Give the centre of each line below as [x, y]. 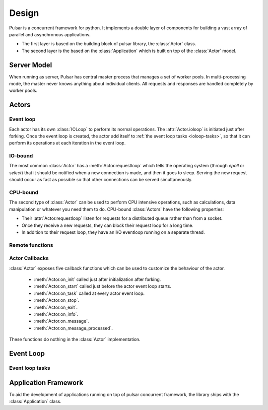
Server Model [31, 65]
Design [24, 13]
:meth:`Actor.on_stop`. [57, 300]
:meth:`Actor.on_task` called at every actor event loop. [89, 293]
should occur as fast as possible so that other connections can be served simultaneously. [101, 180]
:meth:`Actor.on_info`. [56, 314]
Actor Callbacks [29, 258]
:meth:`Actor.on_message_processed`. [73, 328]
